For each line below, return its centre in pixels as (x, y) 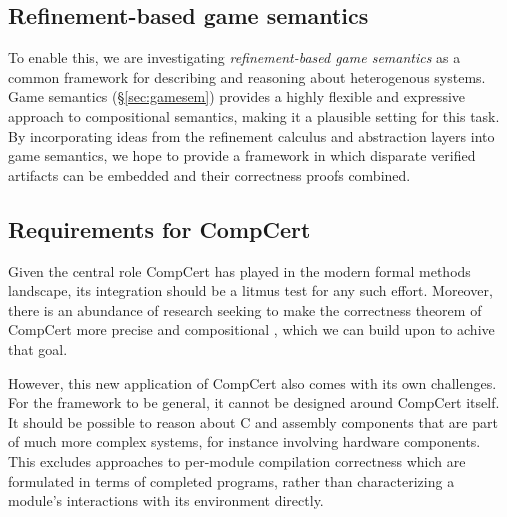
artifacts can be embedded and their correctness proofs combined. (209, 174)
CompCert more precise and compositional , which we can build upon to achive (251, 329)
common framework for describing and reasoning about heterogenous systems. (247, 76)
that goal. (38, 348)
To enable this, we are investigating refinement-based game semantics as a (234, 57)
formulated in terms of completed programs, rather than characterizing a (231, 480)
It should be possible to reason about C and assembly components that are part (253, 421)
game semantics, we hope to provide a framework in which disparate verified (242, 155)
